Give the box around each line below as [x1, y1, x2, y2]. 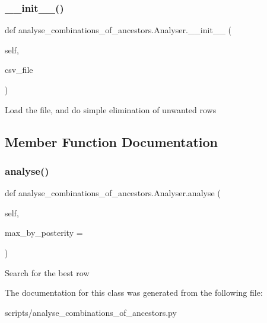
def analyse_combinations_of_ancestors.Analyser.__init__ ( [5, 24, 231, 36]
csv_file [5, 63, 33, 76]
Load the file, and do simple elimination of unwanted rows [5, 103, 217, 116]
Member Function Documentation [5, 132, 218, 151]
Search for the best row [5, 266, 90, 279]
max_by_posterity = [5, 226, 83, 239]
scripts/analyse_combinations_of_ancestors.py [5, 306, 177, 318]
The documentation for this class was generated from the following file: [5, 286, 263, 299]
